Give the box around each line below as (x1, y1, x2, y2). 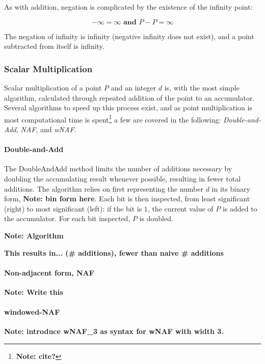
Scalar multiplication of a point (4, 82, 102, 93)
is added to (222, 203, 257, 214)
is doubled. (139, 213, 173, 224)
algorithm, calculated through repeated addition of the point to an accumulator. (4, 92, 255, 103)
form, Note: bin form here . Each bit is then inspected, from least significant (4, 193, 250, 204)
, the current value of (147, 203, 214, 214)
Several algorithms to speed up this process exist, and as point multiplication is (4, 102, 252, 113)
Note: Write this (4, 286, 63, 297)
